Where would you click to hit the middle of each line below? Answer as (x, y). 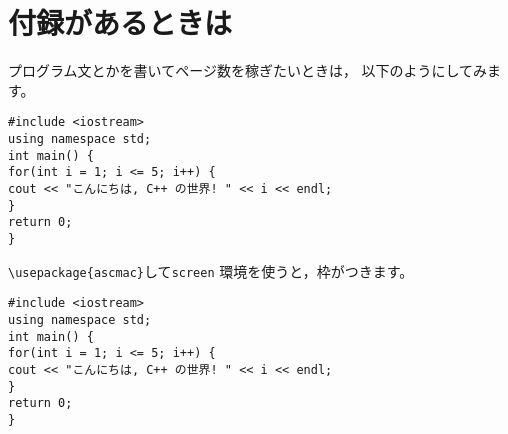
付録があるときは (120, 22)
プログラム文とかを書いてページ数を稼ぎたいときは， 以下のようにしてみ (248, 70)
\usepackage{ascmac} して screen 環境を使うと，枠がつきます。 (211, 270)
